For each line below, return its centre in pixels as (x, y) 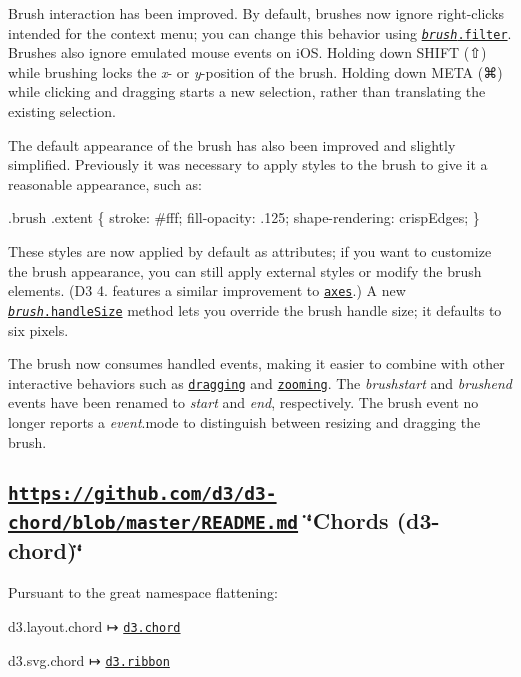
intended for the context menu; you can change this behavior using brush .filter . (260, 32)
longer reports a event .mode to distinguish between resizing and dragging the (244, 421)
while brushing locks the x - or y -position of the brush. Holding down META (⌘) (255, 71)
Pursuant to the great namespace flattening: (143, 592)
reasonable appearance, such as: (105, 183)
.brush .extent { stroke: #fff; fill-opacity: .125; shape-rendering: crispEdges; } (244, 217)
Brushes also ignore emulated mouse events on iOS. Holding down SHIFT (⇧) (247, 52)
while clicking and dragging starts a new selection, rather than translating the (247, 91)
